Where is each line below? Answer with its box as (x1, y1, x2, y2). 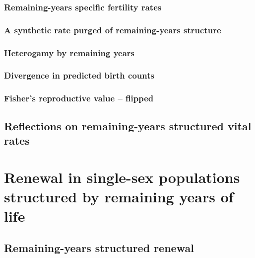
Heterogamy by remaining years (4, 46, 135, 59)
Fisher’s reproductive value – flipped (4, 92, 154, 104)
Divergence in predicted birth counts (4, 69, 154, 82)
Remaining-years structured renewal (4, 240, 194, 255)
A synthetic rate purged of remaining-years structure (4, 23, 221, 36)
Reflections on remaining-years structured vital (4, 118, 252, 133)
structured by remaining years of (4, 186, 234, 206)
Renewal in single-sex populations (4, 167, 240, 187)
